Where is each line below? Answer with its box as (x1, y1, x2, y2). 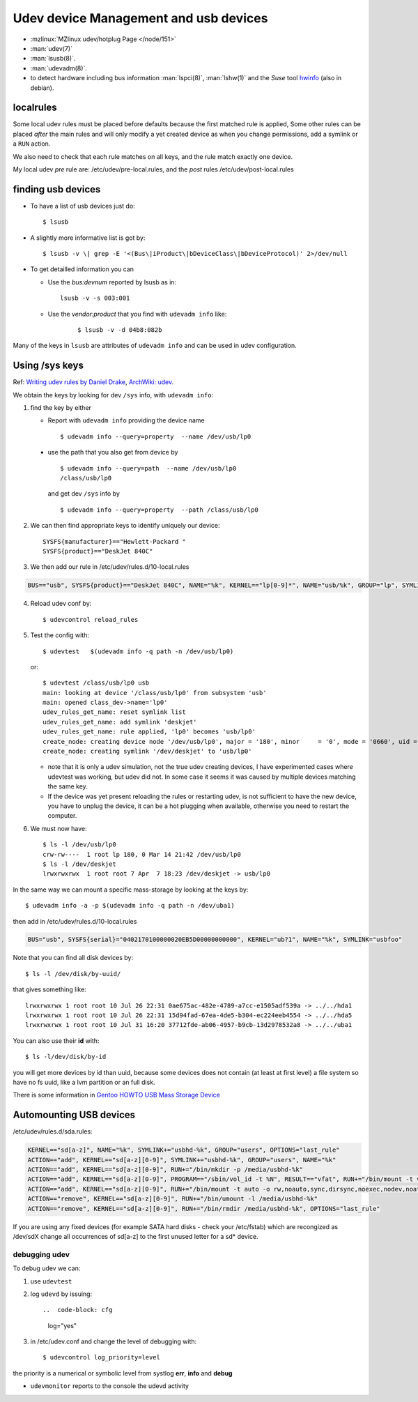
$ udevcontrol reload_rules (42, 616, 139, 623)
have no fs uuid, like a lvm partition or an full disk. (13, 1078, 156, 1086)
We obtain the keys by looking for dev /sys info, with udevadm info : (13, 390, 214, 399)
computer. (47, 812, 77, 820)
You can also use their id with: (13, 1036, 100, 1045)
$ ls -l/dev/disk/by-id (25, 1053, 107, 1061)
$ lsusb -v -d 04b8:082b (77, 326, 162, 334)
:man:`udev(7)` (30, 44, 73, 52)
